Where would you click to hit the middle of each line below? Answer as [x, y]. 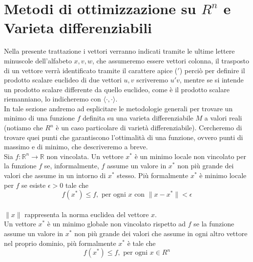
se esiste [34, 185]
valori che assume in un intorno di [55, 175]
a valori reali [223, 118]
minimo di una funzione [40, 118]
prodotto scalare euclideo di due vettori [63, 80]
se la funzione [214, 224]
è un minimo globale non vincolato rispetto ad [116, 224]
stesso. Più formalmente [153, 175]
